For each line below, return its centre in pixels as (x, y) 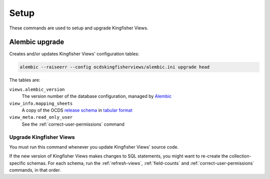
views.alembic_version (37, 89)
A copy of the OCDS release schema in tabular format (77, 110)
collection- (240, 156)
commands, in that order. (35, 170)
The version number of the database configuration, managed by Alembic (97, 96)
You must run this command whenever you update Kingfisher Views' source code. (94, 147)
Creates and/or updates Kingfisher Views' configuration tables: (74, 54)
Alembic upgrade (37, 42)
